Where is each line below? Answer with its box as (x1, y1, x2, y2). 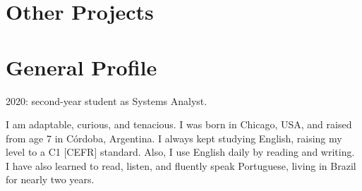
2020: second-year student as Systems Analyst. (6, 93, 207, 108)
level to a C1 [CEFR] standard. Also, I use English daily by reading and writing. (6, 144, 355, 159)
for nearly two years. (6, 172, 95, 187)
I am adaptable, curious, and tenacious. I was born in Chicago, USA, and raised (6, 117, 352, 132)
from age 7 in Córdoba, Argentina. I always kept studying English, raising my (6, 130, 342, 145)
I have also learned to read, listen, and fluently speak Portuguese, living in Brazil (6, 158, 356, 173)
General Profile (6, 52, 157, 81)
